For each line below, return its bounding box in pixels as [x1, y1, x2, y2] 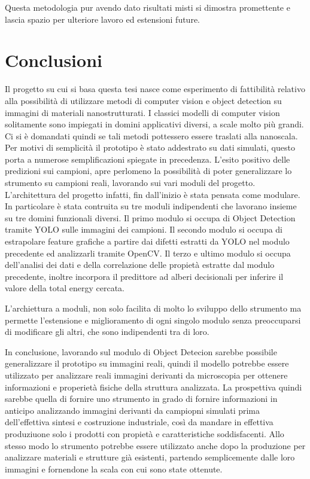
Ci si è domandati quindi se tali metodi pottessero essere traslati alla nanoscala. [5, 129, 298, 142]
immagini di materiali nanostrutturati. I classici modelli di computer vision [5, 106, 280, 118]
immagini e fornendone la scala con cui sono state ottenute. [5, 462, 223, 475]
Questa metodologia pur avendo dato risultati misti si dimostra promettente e [5, 1, 290, 13]
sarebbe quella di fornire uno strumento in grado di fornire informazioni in [5, 392, 278, 405]
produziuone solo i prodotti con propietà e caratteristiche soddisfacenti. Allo [5, 427, 284, 440]
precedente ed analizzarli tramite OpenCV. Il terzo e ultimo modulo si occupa [5, 246, 291, 259]
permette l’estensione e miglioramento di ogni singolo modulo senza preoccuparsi [5, 313, 301, 326]
